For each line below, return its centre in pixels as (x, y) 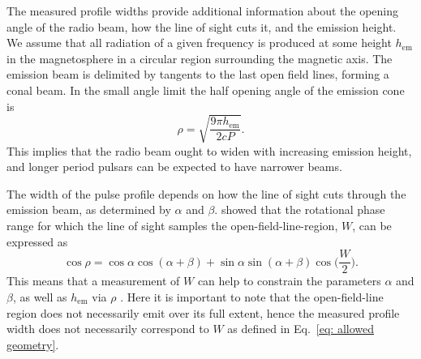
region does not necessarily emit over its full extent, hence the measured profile (203, 312)
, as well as (40, 296)
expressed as (37, 241)
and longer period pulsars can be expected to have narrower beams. (174, 167)
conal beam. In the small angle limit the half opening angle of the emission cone (206, 90)
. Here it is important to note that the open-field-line (252, 296)
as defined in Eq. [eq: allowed (301, 329)
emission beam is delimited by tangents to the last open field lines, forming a (198, 74)
